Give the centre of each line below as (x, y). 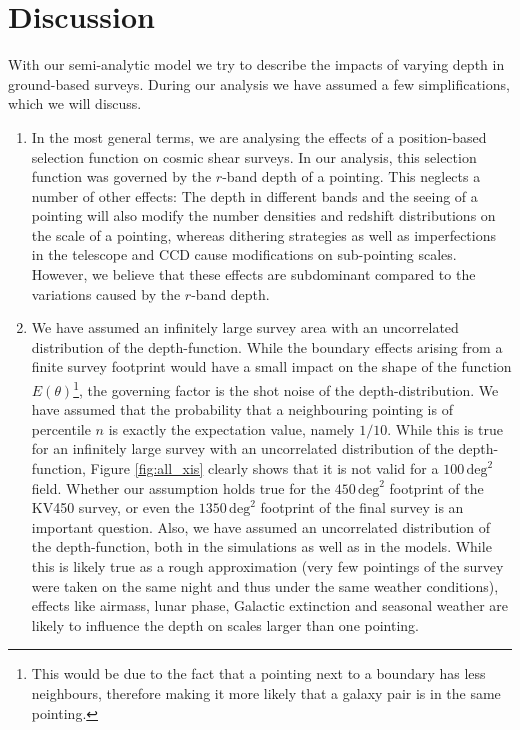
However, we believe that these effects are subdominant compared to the (253, 274)
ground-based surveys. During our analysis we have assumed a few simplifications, (259, 83)
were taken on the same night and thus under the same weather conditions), (265, 585)
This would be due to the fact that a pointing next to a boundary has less (258, 673)
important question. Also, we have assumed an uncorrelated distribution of (261, 526)
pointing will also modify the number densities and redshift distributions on (263, 215)
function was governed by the (121, 176)
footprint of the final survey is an (362, 507)
